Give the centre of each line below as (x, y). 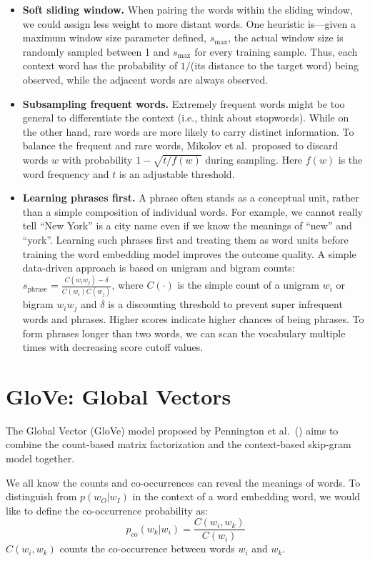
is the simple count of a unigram (248, 285)
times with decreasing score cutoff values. (113, 347)
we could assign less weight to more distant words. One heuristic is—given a (189, 23)
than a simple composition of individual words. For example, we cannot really (192, 211)
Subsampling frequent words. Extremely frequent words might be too (184, 103)
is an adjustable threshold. (177, 173)
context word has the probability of (100, 65)
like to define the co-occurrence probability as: (107, 510)
